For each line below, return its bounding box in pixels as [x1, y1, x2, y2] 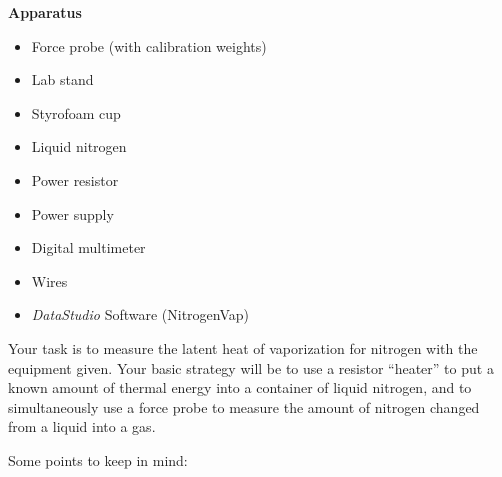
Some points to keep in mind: [8, 449, 188, 470]
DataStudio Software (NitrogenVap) [31, 304, 250, 325]
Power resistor [31, 169, 119, 190]
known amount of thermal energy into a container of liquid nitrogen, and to [8, 377, 472, 398]
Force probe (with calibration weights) [31, 35, 267, 56]
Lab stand [31, 69, 94, 90]
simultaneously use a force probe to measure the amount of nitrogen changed [8, 396, 480, 417]
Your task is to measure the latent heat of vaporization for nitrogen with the [8, 337, 478, 358]
